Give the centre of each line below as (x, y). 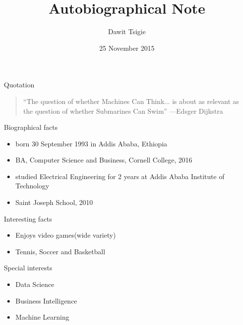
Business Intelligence (46, 300)
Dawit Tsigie (127, 31)
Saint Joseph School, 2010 (54, 202)
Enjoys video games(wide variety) (66, 235)
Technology (32, 186)
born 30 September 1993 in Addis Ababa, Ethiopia (91, 143)
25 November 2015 (127, 48)
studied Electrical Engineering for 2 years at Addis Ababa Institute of (120, 176)
